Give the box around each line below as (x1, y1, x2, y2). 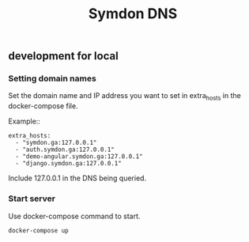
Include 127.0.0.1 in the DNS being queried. (8, 173, 147, 183)
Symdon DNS (88, 5, 178, 23)
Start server (8, 193, 55, 204)
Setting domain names (8, 73, 96, 84)
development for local (8, 49, 119, 63)
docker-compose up (8, 226, 69, 234)
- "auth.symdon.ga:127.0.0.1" (15, 146, 115, 154)
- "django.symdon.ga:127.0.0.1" (15, 160, 123, 168)
